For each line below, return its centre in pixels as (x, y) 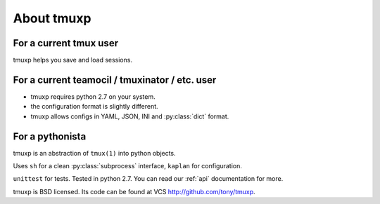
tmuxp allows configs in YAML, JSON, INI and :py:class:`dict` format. (130, 116)
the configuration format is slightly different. (94, 107)
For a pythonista (50, 136)
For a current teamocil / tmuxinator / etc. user (115, 80)
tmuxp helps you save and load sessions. (73, 60)
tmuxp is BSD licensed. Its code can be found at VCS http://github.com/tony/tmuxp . (134, 191)
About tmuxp (52, 18)
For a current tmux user (66, 43)
